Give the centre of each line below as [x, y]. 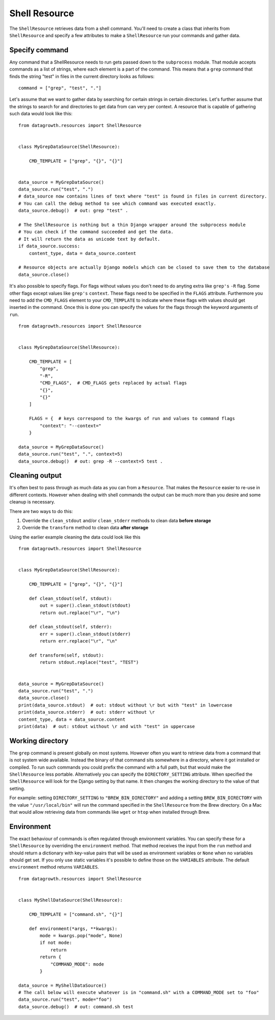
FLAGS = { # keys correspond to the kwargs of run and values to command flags [132, 419]
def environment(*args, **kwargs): [73, 929]
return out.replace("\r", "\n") [80, 613]
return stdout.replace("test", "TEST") [89, 662]
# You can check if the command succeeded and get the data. [96, 232]
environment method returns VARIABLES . [54, 867]
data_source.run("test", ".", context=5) [71, 454]
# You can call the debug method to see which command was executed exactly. [117, 203]
